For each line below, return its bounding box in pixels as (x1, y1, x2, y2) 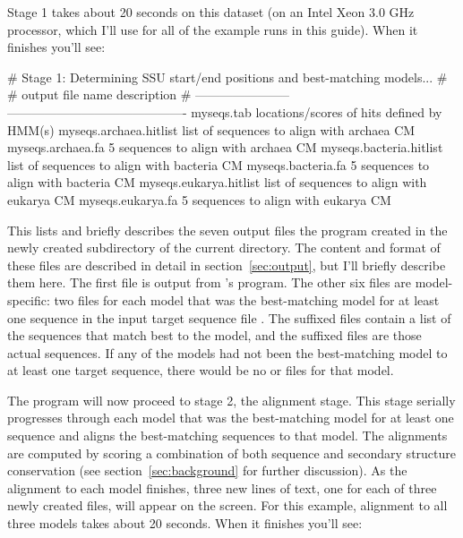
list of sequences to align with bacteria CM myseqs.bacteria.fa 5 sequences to (7, 155, 430, 174)
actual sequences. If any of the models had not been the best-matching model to (7, 343, 448, 362)
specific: (7, 290, 50, 309)
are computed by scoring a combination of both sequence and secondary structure (7, 443, 457, 462)
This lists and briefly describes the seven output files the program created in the (7, 220, 448, 239)
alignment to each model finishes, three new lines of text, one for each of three (7, 478, 437, 497)
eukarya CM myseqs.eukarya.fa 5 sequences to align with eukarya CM (7, 190, 391, 209)
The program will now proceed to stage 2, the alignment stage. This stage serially (7, 390, 456, 409)
